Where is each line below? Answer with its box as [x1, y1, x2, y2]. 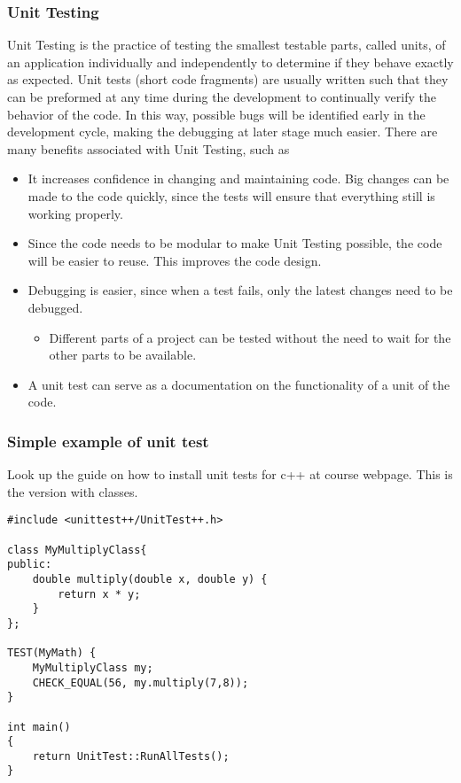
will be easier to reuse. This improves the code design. [27, 251, 322, 269]
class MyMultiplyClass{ [7, 543, 147, 556]
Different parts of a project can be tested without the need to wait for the [49, 328, 451, 346]
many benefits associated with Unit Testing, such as [7, 139, 290, 158]
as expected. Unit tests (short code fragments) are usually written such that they [7, 70, 449, 89]
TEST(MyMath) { [7, 647, 97, 660]
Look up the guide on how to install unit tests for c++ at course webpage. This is [7, 465, 453, 484]
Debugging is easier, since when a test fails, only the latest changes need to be [27, 281, 453, 299]
